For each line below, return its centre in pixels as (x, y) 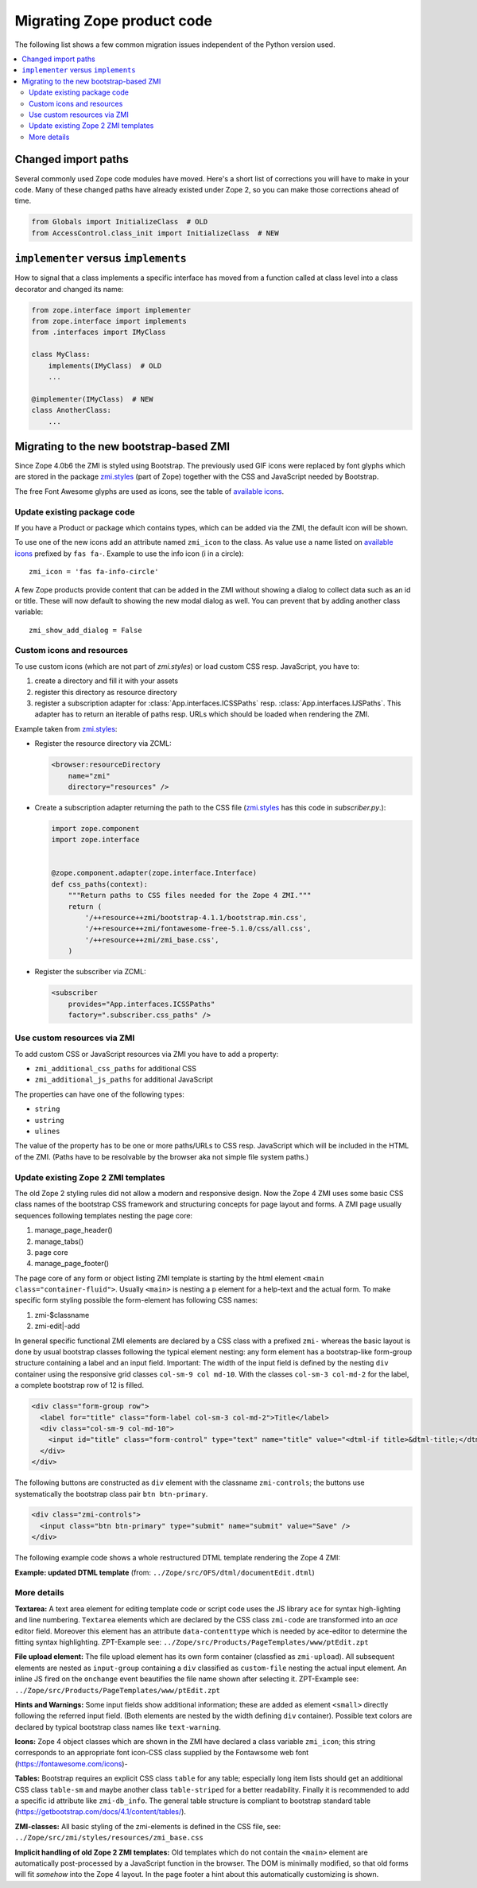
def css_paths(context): (100, 884)
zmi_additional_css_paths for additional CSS (116, 1069)
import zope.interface (95, 840)
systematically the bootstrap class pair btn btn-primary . (111, 1494)
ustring (50, 1120)
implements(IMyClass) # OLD (105, 365)
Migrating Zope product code (113, 21)
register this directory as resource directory (106, 692)
